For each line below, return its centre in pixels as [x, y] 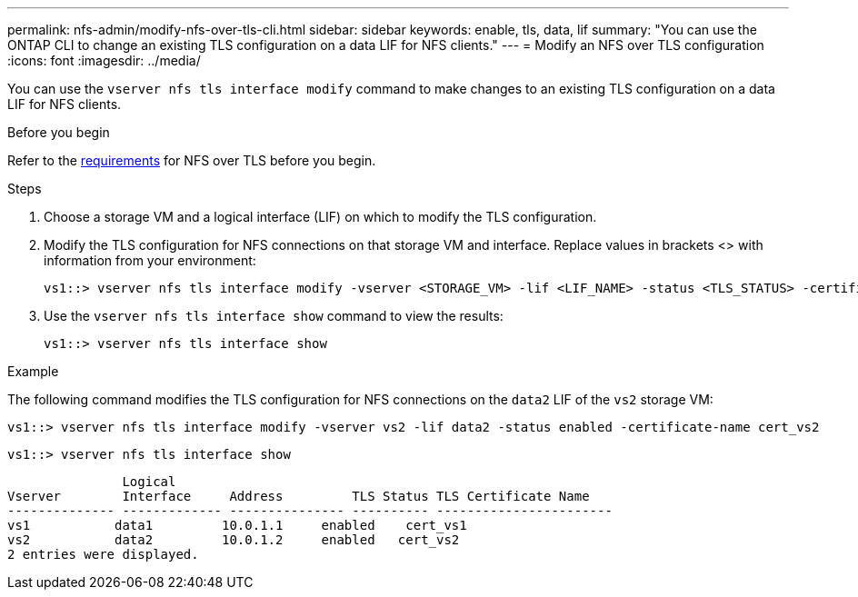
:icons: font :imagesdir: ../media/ [104, 60]
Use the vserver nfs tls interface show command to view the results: [274, 316]
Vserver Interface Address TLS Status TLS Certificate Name [299, 496]
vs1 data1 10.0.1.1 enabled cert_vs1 [237, 525]
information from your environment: [150, 260]
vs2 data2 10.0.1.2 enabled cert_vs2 [234, 540]
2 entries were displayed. [103, 554]
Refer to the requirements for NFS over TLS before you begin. [192, 160]
